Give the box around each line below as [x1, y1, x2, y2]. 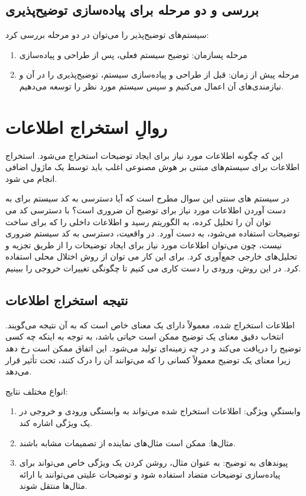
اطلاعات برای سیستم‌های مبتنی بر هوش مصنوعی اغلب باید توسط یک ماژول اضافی [5, 161, 300, 173]
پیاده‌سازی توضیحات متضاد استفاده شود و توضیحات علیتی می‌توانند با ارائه [19, 468, 281, 480]
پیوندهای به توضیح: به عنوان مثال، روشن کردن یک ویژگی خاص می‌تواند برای [19, 456, 288, 469]
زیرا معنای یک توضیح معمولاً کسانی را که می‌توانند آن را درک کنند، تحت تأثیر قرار [5, 353, 291, 366]
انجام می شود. [5, 172, 57, 184]
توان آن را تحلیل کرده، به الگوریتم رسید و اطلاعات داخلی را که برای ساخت [5, 215, 271, 228]
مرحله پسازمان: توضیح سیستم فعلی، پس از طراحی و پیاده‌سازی [19, 48, 248, 60]
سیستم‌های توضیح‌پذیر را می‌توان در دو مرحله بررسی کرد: [5, 28, 209, 41]
